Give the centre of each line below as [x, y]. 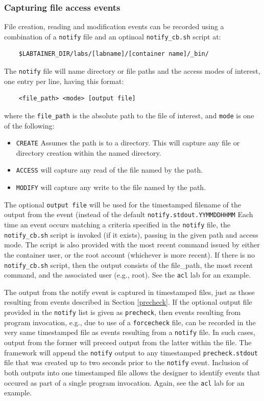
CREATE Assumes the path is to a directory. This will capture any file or [128, 143]
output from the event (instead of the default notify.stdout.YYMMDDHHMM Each [129, 214]
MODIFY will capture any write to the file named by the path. [111, 187]
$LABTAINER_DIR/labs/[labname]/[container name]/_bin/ [114, 54]
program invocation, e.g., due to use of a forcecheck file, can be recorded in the [130, 322]
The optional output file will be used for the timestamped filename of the [123, 204]
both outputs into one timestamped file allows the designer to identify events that [132, 372]
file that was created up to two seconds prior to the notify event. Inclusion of [126, 362]
